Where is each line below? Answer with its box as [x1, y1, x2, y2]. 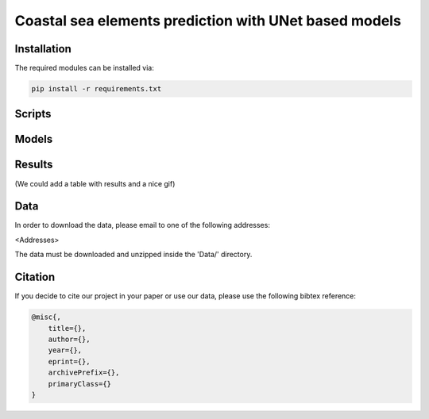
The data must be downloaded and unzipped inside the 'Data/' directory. [14, 250, 253, 259]
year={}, [48, 346, 83, 355]
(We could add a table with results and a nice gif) [14, 179, 176, 188]
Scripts [14, 107, 52, 121]
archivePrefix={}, [48, 368, 120, 377]
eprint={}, [48, 357, 91, 366]
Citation [14, 271, 56, 284]
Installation [14, 42, 71, 56]
